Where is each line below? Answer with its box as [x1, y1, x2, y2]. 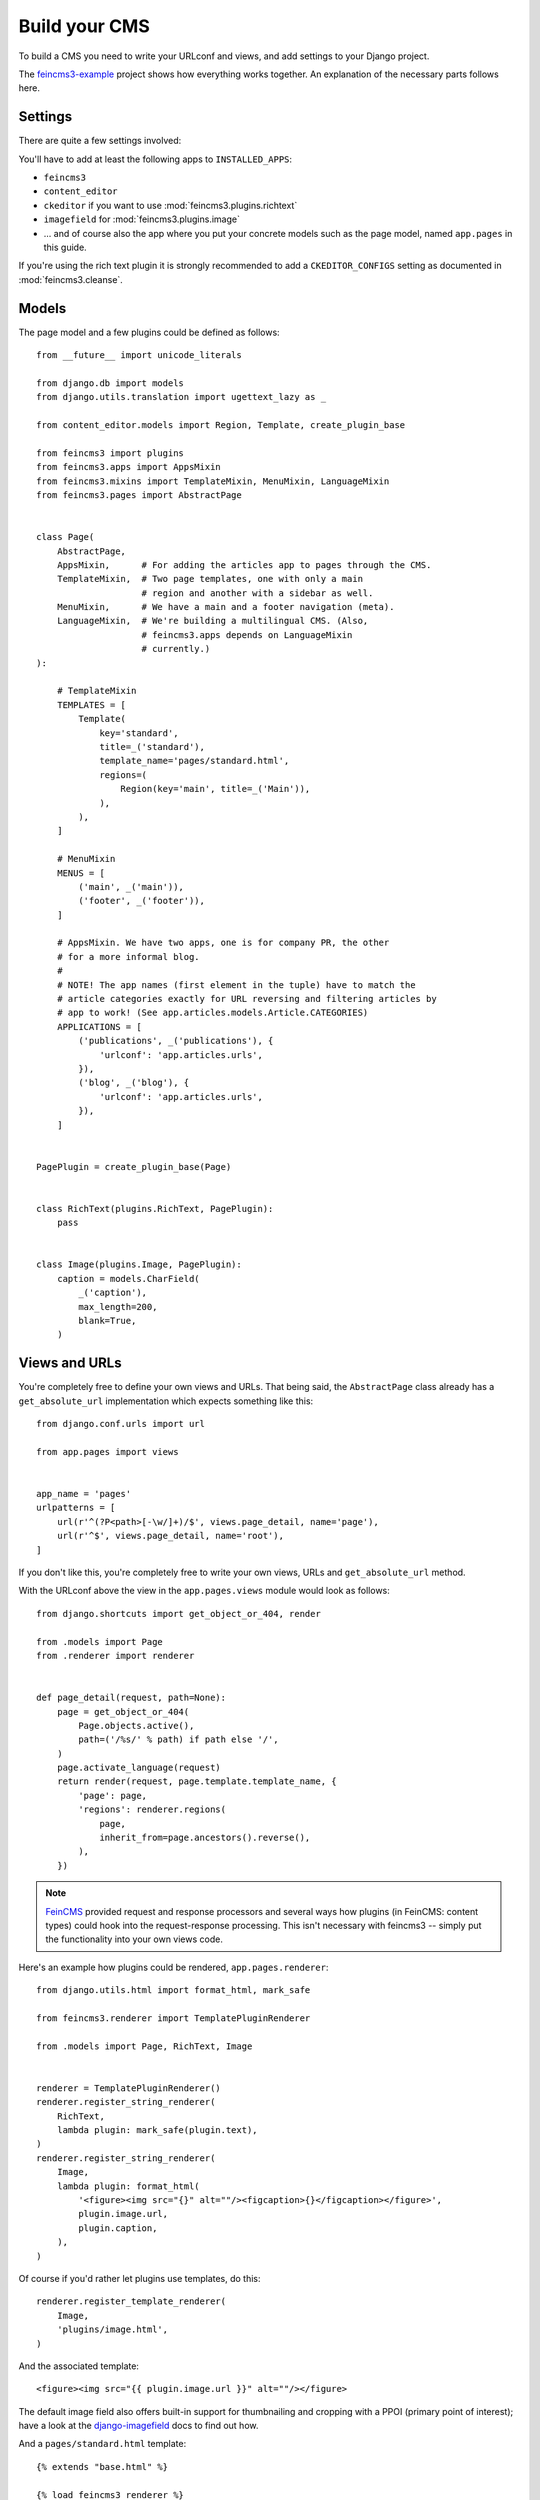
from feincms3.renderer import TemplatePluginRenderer [36, 2012, 311, 2024]
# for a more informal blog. [56, 951, 200, 962]
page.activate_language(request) [56, 1762, 222, 1774]
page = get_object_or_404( [56, 1706, 190, 1717]
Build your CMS [18, 15, 150, 37]
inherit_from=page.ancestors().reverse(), [99, 1832, 311, 1844]
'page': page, [78, 1790, 148, 1801]
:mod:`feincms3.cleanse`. [18, 273, 124, 285]
